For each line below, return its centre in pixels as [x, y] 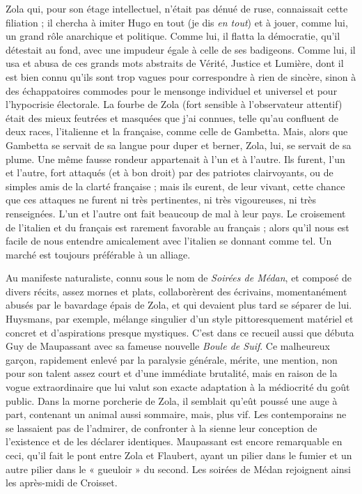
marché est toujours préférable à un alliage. [98, 254]
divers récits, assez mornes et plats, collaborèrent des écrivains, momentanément [176, 291]
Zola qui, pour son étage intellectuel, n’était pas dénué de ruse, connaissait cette [177, 8]
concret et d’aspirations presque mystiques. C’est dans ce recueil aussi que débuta [180, 332]
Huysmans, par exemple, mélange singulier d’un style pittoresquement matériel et [180, 319]
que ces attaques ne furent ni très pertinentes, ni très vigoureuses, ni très [161, 200]
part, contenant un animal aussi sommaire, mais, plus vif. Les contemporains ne [176, 414]
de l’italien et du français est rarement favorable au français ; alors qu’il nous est [178, 227]
